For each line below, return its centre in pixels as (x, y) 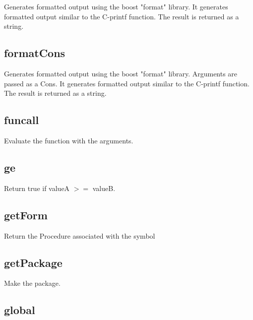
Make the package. (32, 283)
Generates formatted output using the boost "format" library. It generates (116, 6)
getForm (26, 215)
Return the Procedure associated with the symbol (80, 235)
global (20, 310)
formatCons (35, 53)
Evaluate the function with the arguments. (69, 140)
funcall (22, 120)
